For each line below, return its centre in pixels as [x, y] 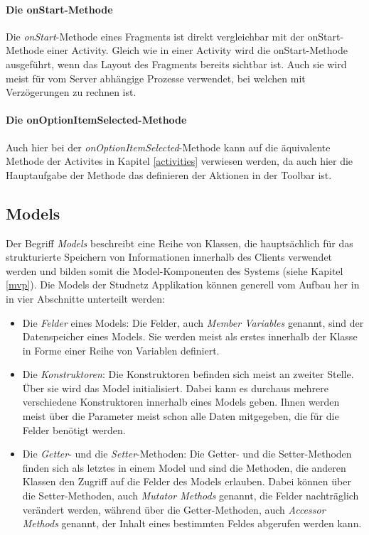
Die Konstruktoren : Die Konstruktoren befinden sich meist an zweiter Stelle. [188, 374]
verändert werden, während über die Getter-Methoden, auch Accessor [174, 509]
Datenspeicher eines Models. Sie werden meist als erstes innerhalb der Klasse [190, 336]
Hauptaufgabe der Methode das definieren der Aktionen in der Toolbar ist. [169, 174]
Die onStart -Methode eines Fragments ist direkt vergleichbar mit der [155, 36]
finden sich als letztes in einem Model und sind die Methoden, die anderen [184, 467]
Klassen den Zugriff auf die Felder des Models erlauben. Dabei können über [187, 481]
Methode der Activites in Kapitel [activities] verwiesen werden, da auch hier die [180, 161]
